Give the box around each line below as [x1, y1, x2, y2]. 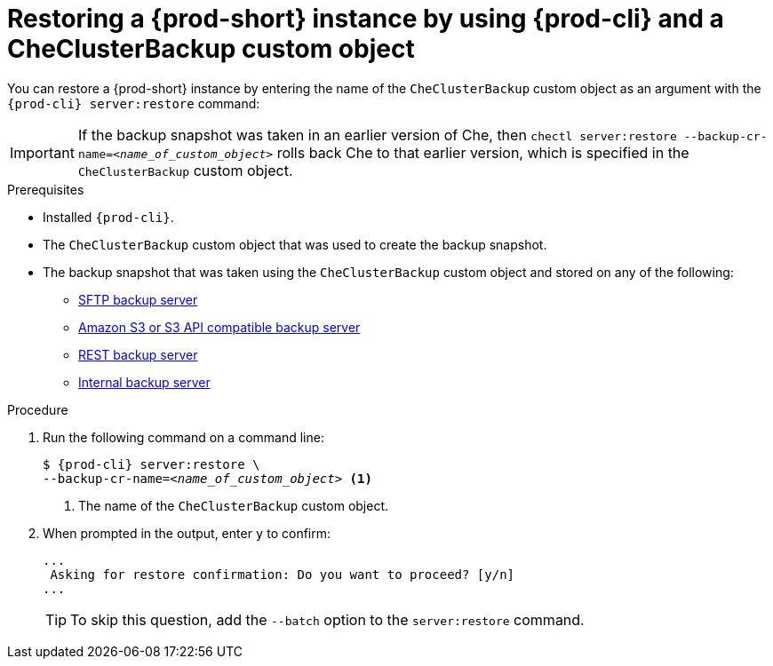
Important [10, 143, 75, 162]
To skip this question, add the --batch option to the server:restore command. [70, 610, 585, 629]
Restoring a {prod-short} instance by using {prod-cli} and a [7, 4, 724, 34]
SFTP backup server [78, 291, 198, 307]
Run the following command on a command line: [43, 429, 324, 445]
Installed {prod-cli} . [43, 209, 174, 225]
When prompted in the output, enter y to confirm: [43, 525, 331, 541]
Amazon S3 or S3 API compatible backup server [78, 319, 361, 335]
